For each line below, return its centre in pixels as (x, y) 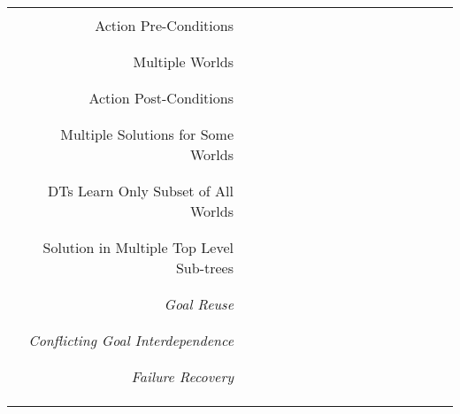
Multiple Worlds (183, 61)
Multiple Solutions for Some (147, 134)
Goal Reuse (199, 304)
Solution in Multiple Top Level (138, 247)
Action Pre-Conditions (164, 25)
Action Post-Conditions (161, 98)
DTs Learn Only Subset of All (140, 191)
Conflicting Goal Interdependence (131, 340)
